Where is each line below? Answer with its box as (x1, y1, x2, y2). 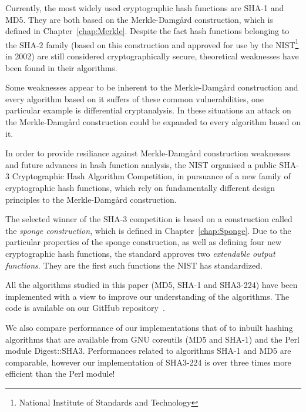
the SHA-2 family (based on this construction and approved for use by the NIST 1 (5, 36, 299, 51)
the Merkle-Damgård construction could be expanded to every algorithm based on (5, 116, 301, 128)
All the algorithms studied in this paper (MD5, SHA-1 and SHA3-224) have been (5, 279, 298, 291)
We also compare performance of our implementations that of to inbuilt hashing (5, 321, 293, 333)
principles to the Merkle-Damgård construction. (5, 193, 177, 205)
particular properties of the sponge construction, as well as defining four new (5, 236, 282, 248)
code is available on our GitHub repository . (5, 302, 165, 314)
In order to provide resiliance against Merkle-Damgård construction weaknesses (5, 147, 291, 159)
